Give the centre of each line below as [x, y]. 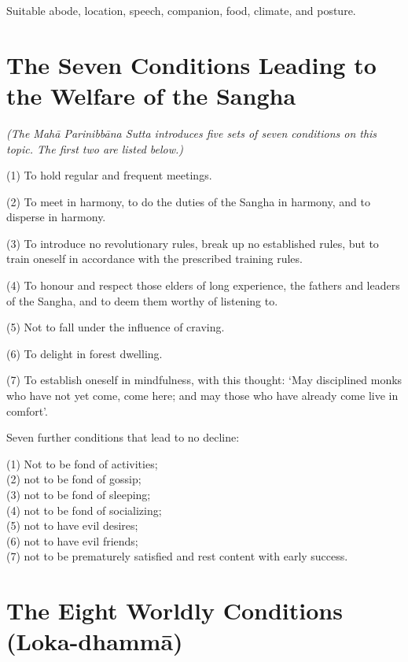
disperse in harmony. [56, 217]
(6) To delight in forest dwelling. [85, 353]
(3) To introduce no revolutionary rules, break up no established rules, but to [193, 243]
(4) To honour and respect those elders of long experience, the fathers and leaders [203, 285]
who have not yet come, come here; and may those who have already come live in [202, 396]
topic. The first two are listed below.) [95, 148]
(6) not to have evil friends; [72, 540]
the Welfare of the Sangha [151, 95]
